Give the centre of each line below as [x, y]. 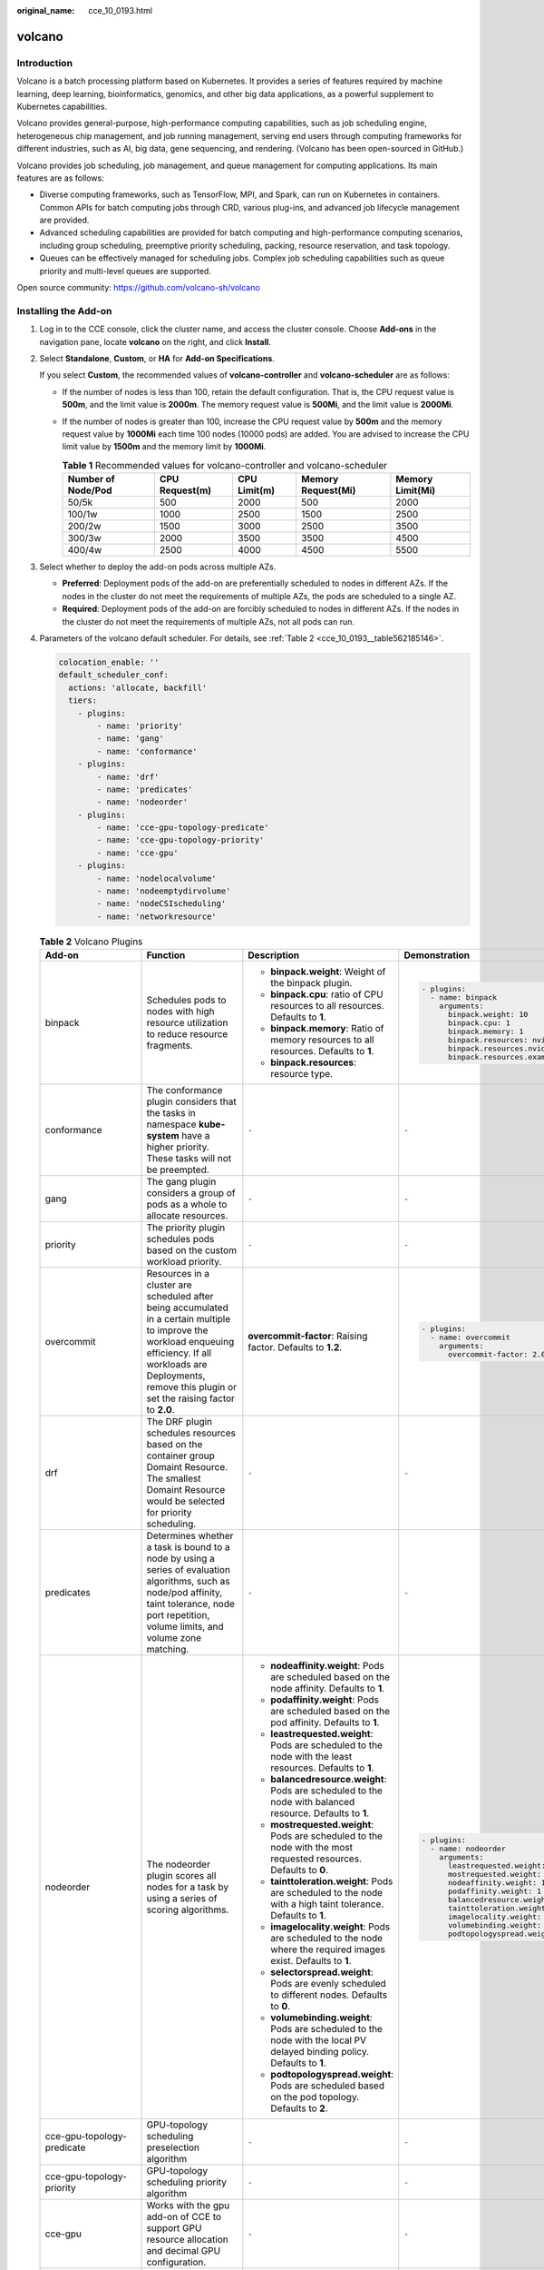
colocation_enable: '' [109, 662]
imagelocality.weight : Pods [330, 1927]
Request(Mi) [328, 490]
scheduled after [180, 1297]
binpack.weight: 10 [488, 1014]
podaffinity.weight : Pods [325, 1700]
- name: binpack [464, 997]
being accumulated [187, 1308]
